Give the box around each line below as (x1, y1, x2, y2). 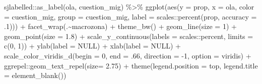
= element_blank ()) (4, 70, 67, 80)
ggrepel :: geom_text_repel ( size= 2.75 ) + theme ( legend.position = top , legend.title (4, 60, 258, 70)
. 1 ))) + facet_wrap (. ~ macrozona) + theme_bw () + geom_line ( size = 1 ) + (4, 21, 237, 31)
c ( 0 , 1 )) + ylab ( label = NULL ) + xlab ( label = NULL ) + (4, 40, 181, 51)
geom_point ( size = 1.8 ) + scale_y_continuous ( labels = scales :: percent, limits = (4, 30, 253, 41)
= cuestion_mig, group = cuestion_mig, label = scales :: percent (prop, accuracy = (4, 11, 257, 21)
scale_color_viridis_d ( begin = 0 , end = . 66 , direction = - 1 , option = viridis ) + (4, 50, 251, 60)
